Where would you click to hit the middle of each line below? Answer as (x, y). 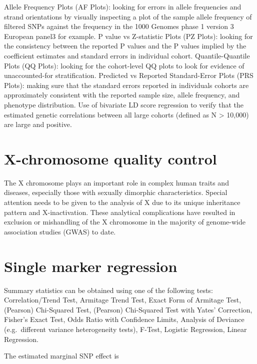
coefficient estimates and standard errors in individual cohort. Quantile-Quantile (127, 55)
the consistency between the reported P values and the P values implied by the (125, 46)
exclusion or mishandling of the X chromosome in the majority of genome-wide (125, 222)
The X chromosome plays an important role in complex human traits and (116, 182)
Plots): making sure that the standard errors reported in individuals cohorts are (126, 85)
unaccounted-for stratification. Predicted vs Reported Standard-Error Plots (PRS (129, 75)
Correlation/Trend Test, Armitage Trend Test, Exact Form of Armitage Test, (123, 300)
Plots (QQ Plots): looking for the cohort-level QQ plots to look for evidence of (124, 65)
